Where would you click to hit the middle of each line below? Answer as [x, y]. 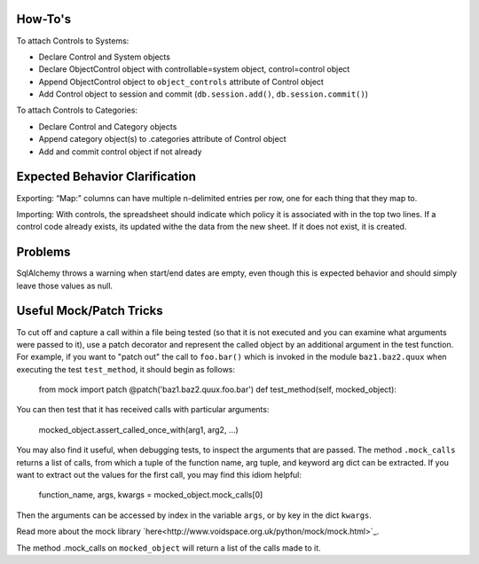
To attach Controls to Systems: [73, 41]
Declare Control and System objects [104, 57]
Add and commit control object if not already [120, 152]
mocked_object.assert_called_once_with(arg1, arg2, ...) [138, 429]
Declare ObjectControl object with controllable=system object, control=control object [194, 69]
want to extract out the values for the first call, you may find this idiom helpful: [159, 475]
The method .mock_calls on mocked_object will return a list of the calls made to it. [169, 548]
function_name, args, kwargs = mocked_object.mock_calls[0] [151, 495]
